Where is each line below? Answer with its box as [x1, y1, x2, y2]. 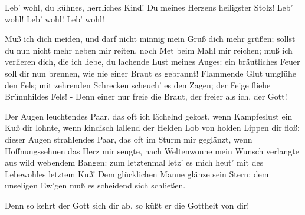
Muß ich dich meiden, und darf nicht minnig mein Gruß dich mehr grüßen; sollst [5, 32, 296, 45]
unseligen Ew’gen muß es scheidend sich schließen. [5, 179, 186, 191]
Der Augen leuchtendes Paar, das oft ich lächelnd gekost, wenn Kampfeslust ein [5, 110, 293, 122]
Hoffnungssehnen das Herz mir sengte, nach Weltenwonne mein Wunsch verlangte [5, 144, 300, 157]
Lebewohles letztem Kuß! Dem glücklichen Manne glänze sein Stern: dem [5, 167, 269, 180]
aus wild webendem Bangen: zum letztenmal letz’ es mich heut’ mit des [5, 156, 264, 168]
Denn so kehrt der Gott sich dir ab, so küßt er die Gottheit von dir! [5, 199, 250, 211]
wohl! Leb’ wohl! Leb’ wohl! [5, 12, 104, 25]
